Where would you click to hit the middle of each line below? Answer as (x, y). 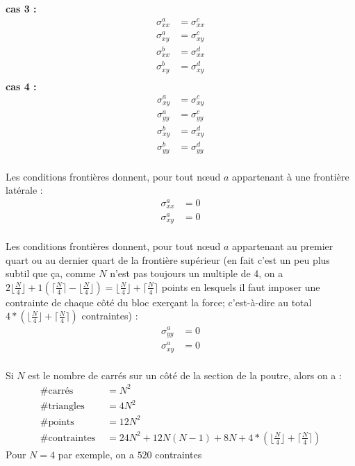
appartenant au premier (283, 246)
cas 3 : (21, 8)
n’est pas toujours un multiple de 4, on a (197, 273)
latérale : (24, 190)
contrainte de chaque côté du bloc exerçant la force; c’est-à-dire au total (159, 302)
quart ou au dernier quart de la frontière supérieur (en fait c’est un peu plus (168, 259)
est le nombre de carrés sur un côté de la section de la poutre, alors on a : (185, 375)
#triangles (62, 407)
